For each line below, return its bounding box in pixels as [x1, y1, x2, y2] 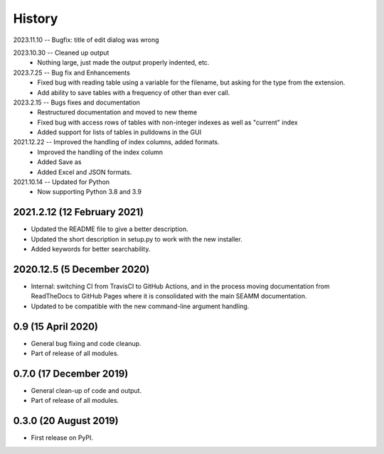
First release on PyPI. [31, 433, 94, 442]
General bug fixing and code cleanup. [31, 339, 142, 347]
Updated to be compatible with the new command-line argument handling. [31, 302, 250, 310]
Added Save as [37, 158, 82, 166]
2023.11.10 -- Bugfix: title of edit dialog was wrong [13, 36, 159, 44]
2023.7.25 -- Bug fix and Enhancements [13, 68, 131, 77]
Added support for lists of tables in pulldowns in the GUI [37, 128, 202, 136]
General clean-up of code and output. [31, 386, 142, 394]
